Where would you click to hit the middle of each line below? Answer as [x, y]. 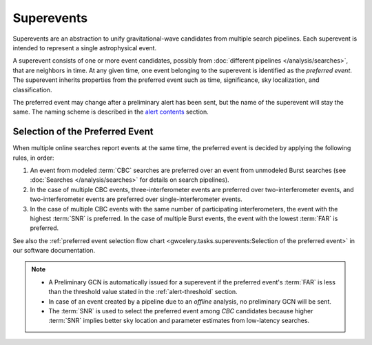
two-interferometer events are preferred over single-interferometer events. [136, 199]
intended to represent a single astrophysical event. [85, 48]
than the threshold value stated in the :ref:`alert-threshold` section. [143, 292]
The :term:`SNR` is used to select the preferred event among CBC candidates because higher [181, 311]
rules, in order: [33, 158]
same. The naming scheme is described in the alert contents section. [111, 112]
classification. [32, 90]
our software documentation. [54, 251]
